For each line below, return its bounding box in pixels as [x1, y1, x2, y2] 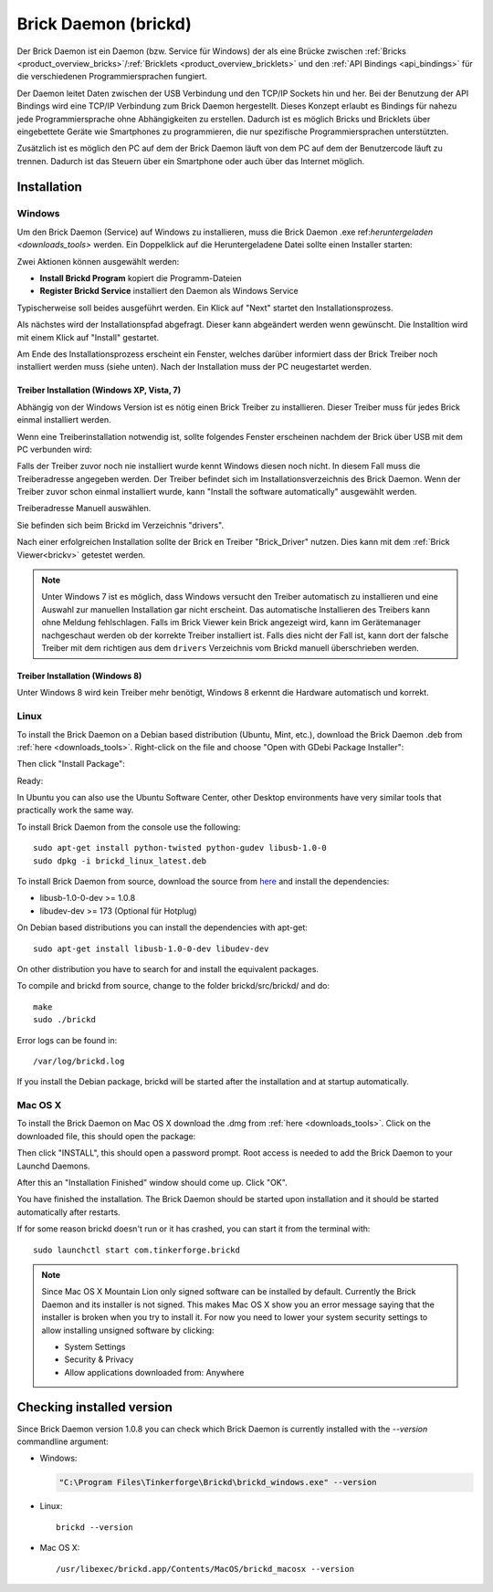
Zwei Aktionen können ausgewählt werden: [16, 256, 180, 267]
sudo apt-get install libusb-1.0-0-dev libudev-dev [33, 943, 269, 954]
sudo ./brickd [33, 1014, 96, 1025]
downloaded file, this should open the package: [16, 1130, 196, 1141]
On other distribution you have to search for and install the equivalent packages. [16, 963, 320, 974]
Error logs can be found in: [16, 1034, 118, 1045]
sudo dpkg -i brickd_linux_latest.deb [33, 855, 207, 866]
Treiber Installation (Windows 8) [16, 670, 142, 681]
